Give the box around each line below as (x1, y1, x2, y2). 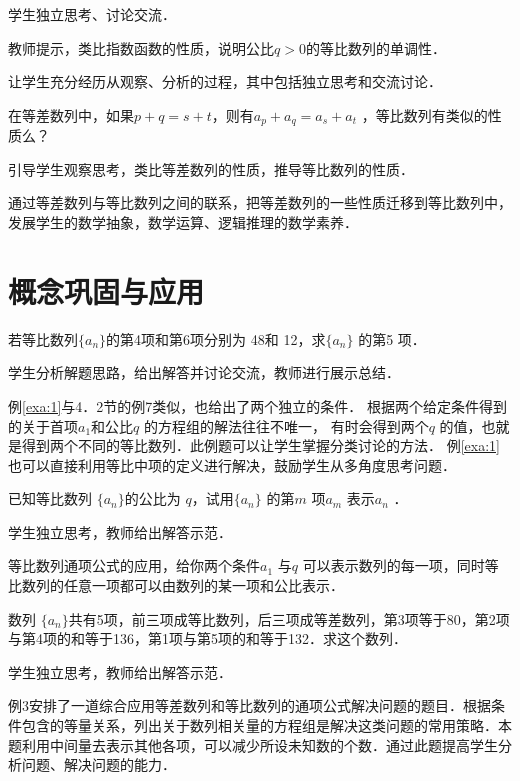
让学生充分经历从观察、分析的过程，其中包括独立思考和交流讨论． (8, 71, 442, 92)
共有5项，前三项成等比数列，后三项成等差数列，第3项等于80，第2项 (68, 608, 510, 629)
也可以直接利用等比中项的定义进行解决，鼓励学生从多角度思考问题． (8, 454, 456, 475)
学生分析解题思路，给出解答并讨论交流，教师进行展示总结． (8, 362, 400, 383)
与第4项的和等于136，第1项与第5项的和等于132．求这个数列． (8, 628, 407, 649)
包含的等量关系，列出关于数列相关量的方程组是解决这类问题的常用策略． (21, 715, 498, 736)
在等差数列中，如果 (8, 104, 134, 125)
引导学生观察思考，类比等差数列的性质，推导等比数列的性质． (8, 158, 414, 179)
